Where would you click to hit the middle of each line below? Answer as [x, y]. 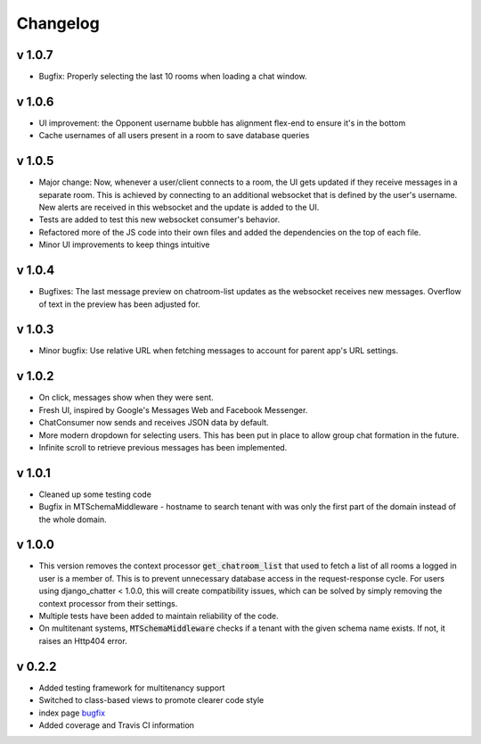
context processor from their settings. [108, 603]
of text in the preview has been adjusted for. [119, 304]
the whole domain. [73, 519]
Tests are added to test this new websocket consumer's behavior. [159, 219]
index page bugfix [72, 713]
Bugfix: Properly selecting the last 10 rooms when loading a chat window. [173, 77]
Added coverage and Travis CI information [117, 725]
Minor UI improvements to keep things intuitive [124, 244]
